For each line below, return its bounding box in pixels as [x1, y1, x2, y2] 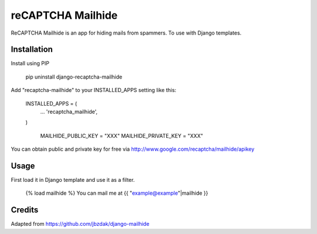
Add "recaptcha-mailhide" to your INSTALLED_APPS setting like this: [11, 87, 177, 94]
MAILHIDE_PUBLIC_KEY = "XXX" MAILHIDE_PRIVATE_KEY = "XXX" [40, 132, 204, 139]
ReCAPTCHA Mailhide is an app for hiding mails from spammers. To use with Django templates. [11, 29, 242, 36]
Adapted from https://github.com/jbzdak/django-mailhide [11, 221, 150, 228]
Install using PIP [11, 60, 50, 67]
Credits [11, 205, 39, 215]
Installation [11, 45, 53, 55]
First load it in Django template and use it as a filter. [11, 177, 135, 184]
